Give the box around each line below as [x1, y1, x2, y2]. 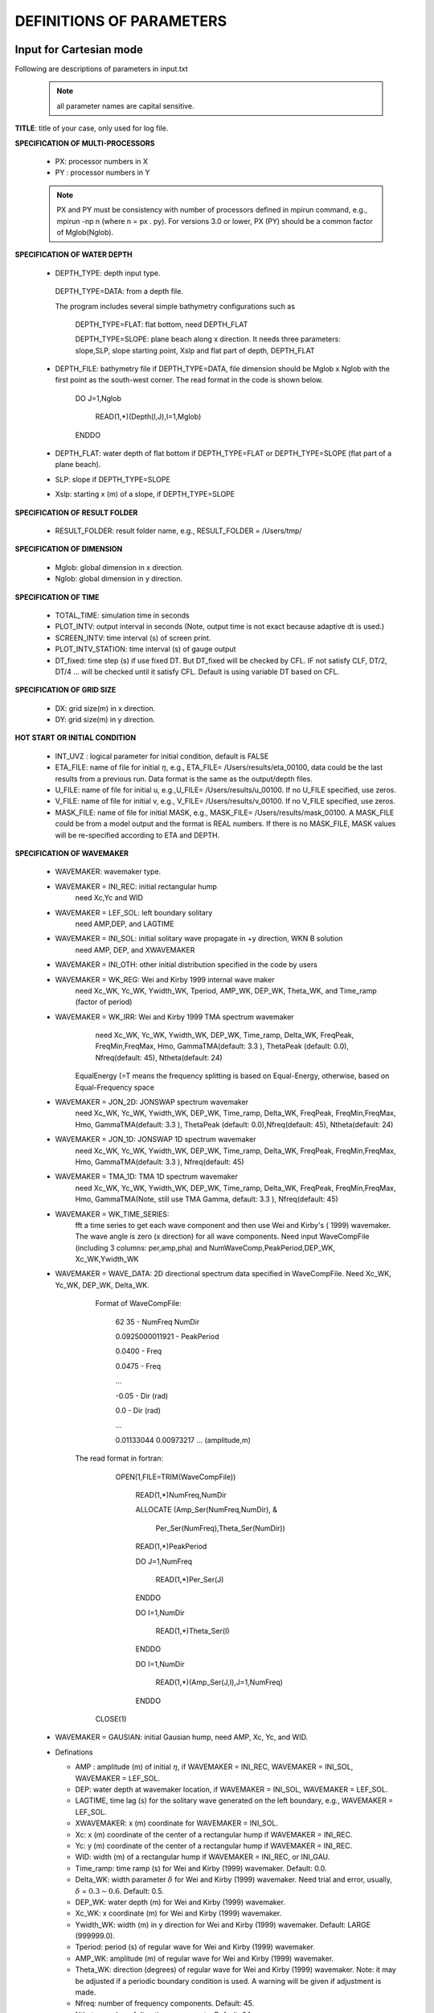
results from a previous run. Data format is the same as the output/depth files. [55, 774, 313, 783]
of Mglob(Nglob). [56, 227, 114, 237]
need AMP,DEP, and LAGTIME [75, 919, 174, 928]
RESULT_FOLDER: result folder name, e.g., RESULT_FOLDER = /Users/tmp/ [55, 526, 302, 535]
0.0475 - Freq [115, 1361, 162, 1370]
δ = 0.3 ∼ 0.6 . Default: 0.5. [75, 1886, 164, 1895]
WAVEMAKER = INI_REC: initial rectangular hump [55, 882, 217, 891]
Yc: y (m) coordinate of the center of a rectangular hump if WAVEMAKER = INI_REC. [75, 1841, 353, 1850]
